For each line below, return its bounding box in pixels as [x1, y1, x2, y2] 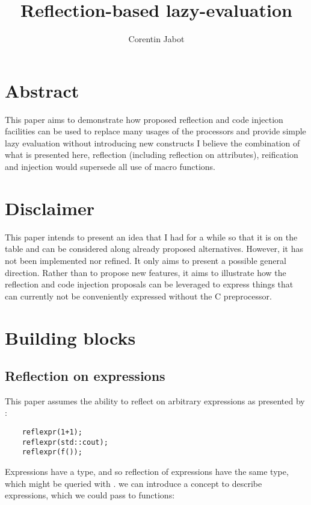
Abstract [5, 78, 79, 102]
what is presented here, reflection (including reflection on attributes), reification [5, 148, 298, 161]
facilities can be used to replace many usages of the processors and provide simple [5, 125, 306, 137]
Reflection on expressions [5, 366, 165, 385]
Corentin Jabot [128, 33, 185, 45]
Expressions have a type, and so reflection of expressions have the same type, [5, 465, 289, 478]
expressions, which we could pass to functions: [5, 489, 175, 501]
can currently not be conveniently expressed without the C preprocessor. [5, 289, 272, 302]
